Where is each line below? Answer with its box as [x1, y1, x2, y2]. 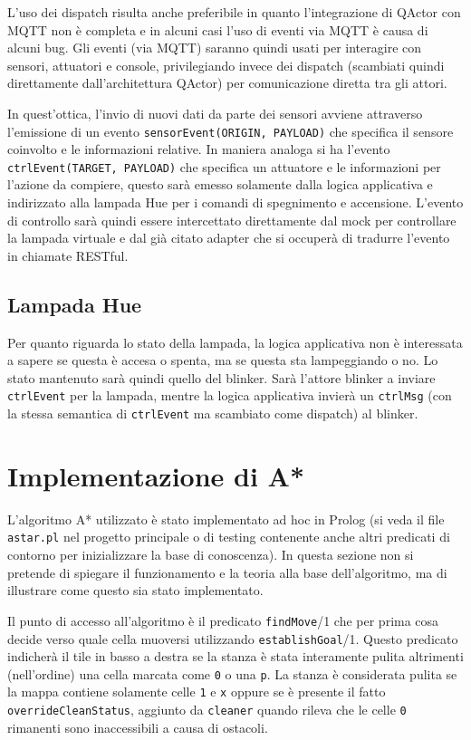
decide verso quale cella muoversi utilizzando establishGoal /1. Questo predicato [7, 629, 458, 648]
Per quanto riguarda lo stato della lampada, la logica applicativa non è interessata [7, 332, 463, 351]
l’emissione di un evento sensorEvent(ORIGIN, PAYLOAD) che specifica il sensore [7, 121, 454, 140]
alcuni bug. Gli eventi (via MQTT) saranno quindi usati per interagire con [7, 38, 422, 57]
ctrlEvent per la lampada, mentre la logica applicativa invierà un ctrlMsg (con [7, 386, 452, 405]
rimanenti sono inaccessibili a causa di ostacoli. [7, 717, 268, 736]
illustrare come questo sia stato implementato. [7, 581, 264, 600]
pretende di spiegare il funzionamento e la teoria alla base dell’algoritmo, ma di [7, 562, 447, 581]
